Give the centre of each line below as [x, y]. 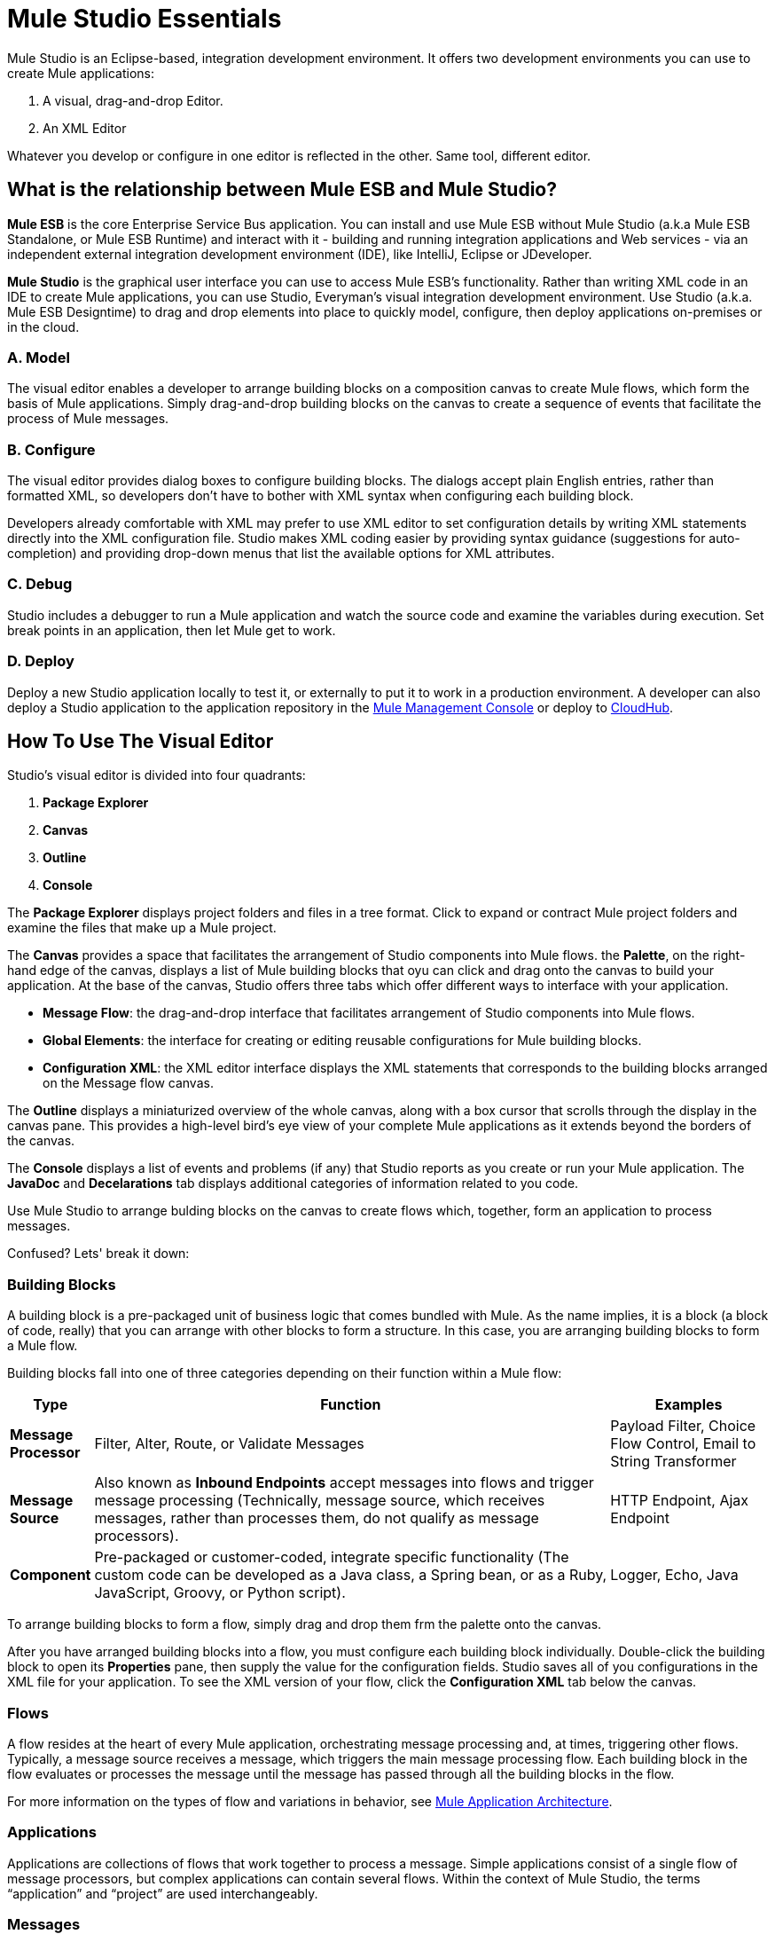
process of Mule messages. [88, 419]
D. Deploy [41, 661]
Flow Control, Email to [683, 1444]
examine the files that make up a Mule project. [142, 928]
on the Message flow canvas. [128, 1083]
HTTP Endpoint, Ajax [680, 1501]
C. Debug [40, 584]
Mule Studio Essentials [145, 19]
